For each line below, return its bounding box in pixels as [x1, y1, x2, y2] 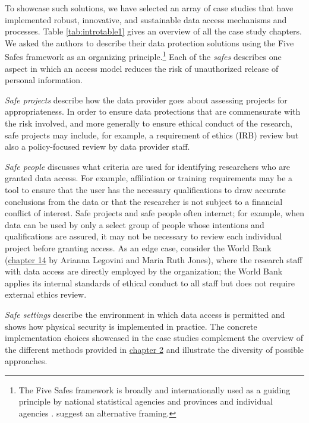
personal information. [5, 74, 83, 86]
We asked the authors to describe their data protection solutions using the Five [5, 36, 294, 49]
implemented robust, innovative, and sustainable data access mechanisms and [5, 13, 287, 26]
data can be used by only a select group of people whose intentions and [5, 218, 264, 231]
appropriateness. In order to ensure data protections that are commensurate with [5, 105, 301, 118]
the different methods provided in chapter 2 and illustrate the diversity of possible [5, 343, 304, 355]
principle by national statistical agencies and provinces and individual [18, 395, 273, 408]
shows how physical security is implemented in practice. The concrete [5, 320, 257, 332]
